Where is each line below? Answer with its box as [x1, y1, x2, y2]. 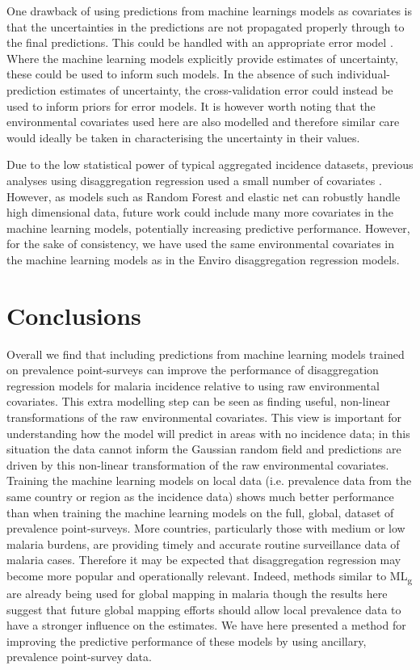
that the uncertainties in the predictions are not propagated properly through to [6, 18, 405, 35]
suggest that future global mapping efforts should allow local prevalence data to [6, 600, 401, 617]
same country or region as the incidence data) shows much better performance [6, 487, 394, 504]
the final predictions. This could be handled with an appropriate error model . [6, 34, 393, 51]
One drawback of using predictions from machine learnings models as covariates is [6, 2, 412, 19]
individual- [337, 65, 390, 82]
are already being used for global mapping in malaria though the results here [6, 585, 388, 602]
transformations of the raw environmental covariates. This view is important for [6, 409, 402, 425]
